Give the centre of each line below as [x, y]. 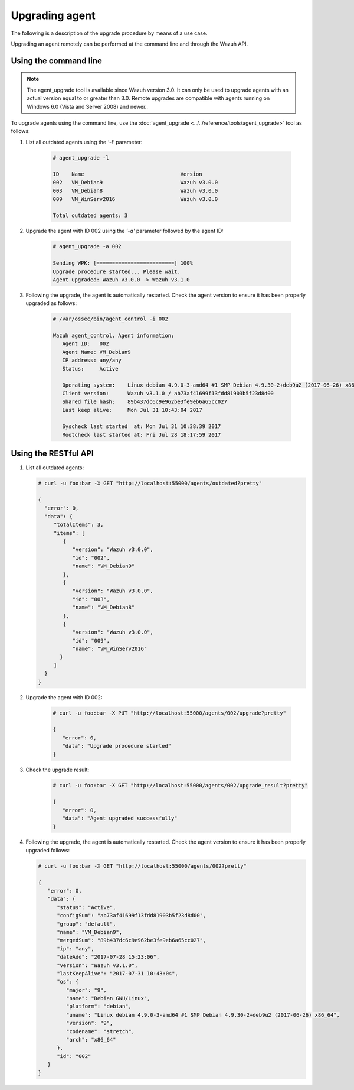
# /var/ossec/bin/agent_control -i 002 [110, 319]
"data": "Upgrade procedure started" [117, 746]
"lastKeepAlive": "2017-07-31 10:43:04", [117, 973]
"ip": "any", [76, 948]
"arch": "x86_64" [91, 1040]
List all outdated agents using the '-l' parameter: [84, 142]
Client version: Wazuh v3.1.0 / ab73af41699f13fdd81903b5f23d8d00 [168, 393]
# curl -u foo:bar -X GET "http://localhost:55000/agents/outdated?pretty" [150, 484]
